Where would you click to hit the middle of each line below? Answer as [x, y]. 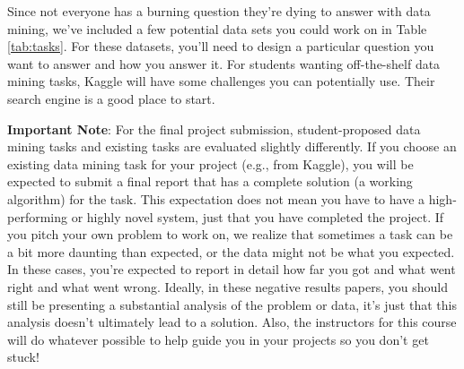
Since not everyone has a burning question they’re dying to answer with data [219, 11]
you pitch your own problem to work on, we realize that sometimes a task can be [230, 234]
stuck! [23, 357]
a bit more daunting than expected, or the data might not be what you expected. [231, 251]
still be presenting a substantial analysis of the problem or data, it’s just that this [232, 304]
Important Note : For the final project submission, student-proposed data [214, 129]
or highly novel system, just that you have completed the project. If [258, 216]
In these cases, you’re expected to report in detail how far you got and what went [232, 269]
